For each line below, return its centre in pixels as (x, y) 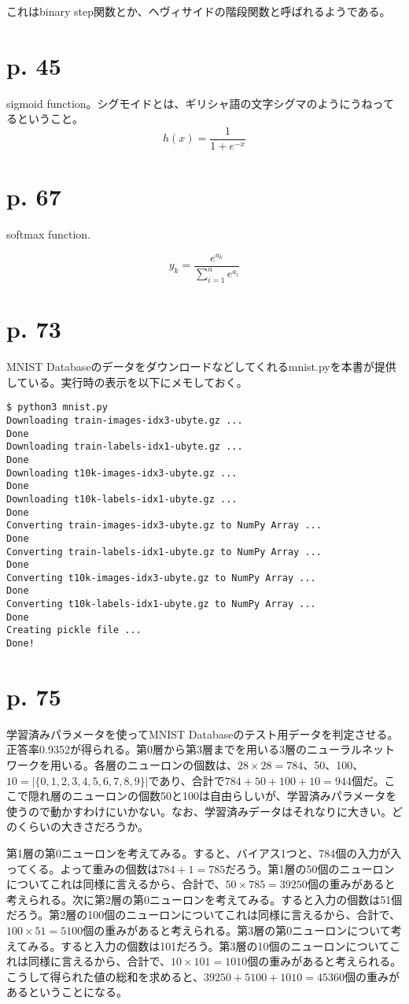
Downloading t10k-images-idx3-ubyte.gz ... (122, 473)
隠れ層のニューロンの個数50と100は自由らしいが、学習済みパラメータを (212, 796)
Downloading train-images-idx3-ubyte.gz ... (125, 420)
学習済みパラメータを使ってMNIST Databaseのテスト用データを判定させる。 (203, 734)
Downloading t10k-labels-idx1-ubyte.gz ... (122, 499)
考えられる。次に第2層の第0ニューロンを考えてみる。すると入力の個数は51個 (204, 899)
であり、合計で (186, 780)
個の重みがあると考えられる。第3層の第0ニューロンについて (237, 930)
